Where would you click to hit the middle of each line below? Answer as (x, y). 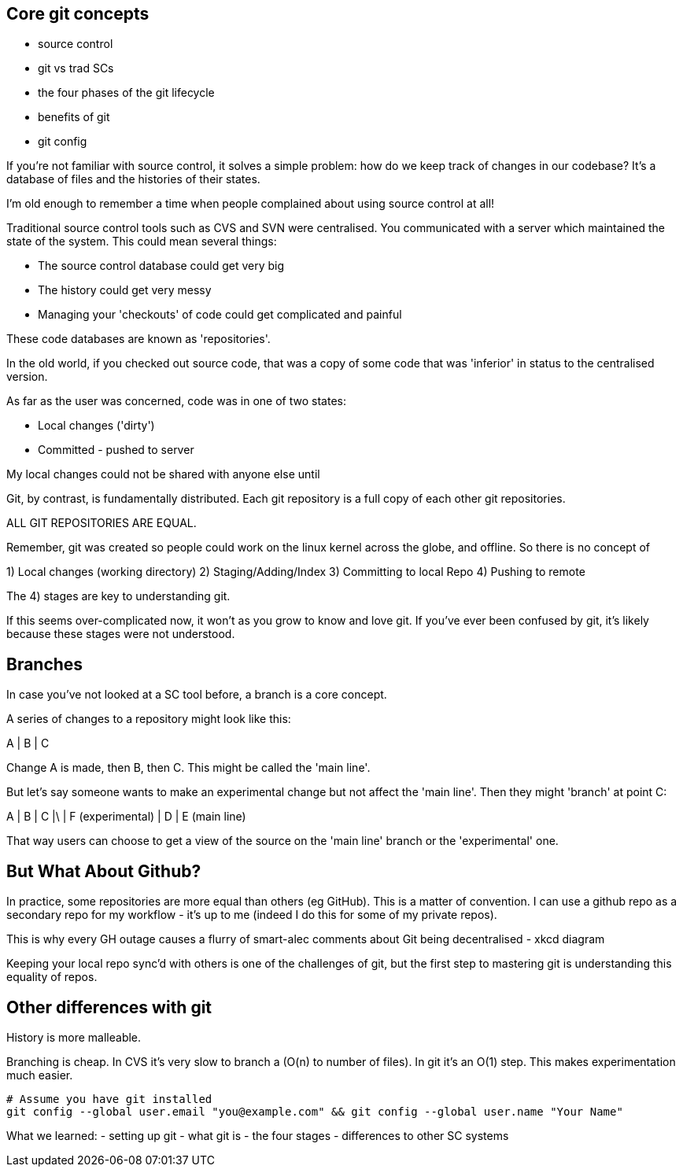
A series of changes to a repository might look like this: (149, 719)
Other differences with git (109, 1007)
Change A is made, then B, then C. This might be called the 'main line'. (188, 768)
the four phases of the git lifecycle (126, 93)
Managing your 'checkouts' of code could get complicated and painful (220, 315)
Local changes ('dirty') (96, 426)
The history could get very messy (125, 290)
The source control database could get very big (161, 266)
